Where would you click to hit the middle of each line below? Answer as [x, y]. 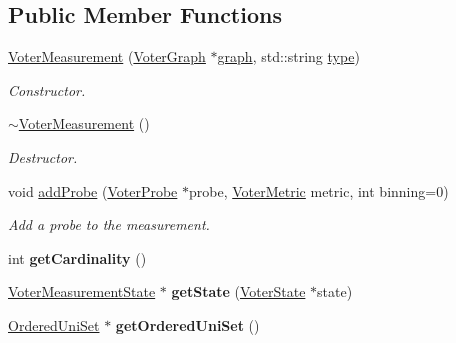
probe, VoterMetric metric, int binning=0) [319, 190]
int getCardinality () [77, 257]
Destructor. [43, 156]
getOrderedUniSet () [187, 324]
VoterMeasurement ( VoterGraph [107, 56]
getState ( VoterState [238, 291]
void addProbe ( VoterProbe [93, 190]
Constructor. [47, 89]
